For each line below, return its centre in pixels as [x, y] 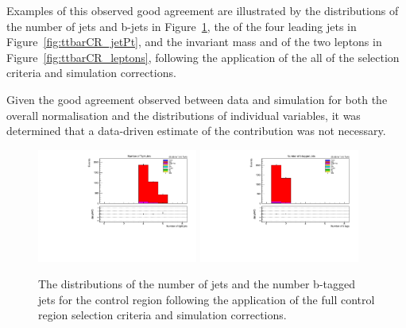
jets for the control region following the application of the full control [207, 299]
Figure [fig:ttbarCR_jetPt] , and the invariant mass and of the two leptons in [194, 42]
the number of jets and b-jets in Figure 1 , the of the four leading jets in [182, 26]
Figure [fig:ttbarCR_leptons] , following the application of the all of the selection [203, 57]
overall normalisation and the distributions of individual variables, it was [184, 115]
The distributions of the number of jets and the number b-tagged [197, 284]
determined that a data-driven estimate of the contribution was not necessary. [196, 131]
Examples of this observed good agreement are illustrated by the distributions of [203, 10]
